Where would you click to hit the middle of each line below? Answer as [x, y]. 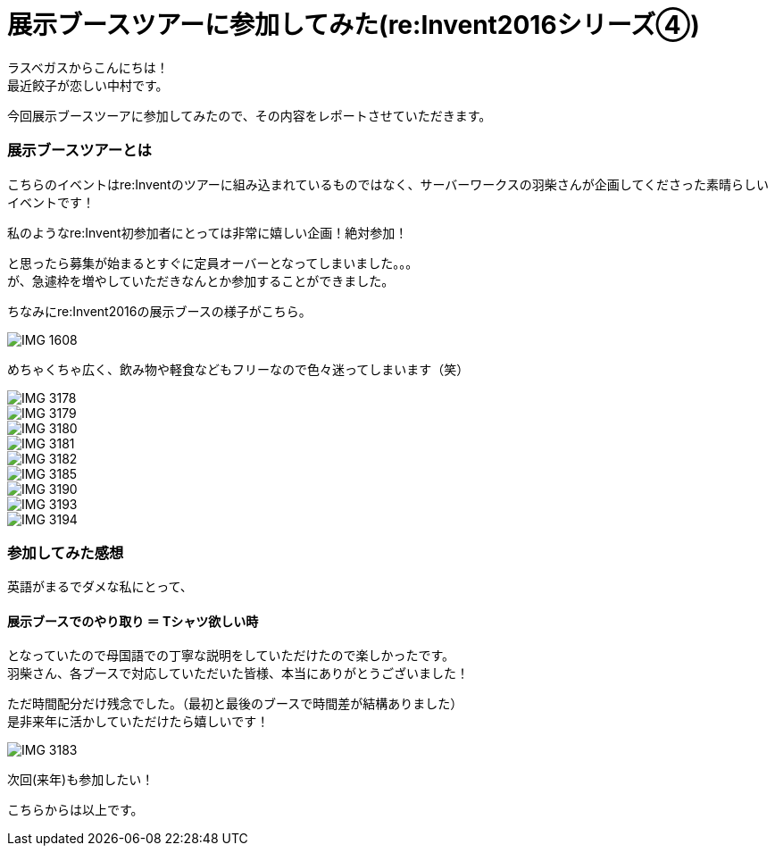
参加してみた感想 [66, 552]
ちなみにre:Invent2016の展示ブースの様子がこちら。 [159, 311]
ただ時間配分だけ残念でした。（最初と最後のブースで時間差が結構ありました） [235, 704]
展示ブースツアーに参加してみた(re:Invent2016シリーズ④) [354, 25]
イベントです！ [51, 202]
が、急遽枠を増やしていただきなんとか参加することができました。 [201, 280]
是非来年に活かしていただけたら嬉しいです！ [138, 722]
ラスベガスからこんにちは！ [88, 67]
